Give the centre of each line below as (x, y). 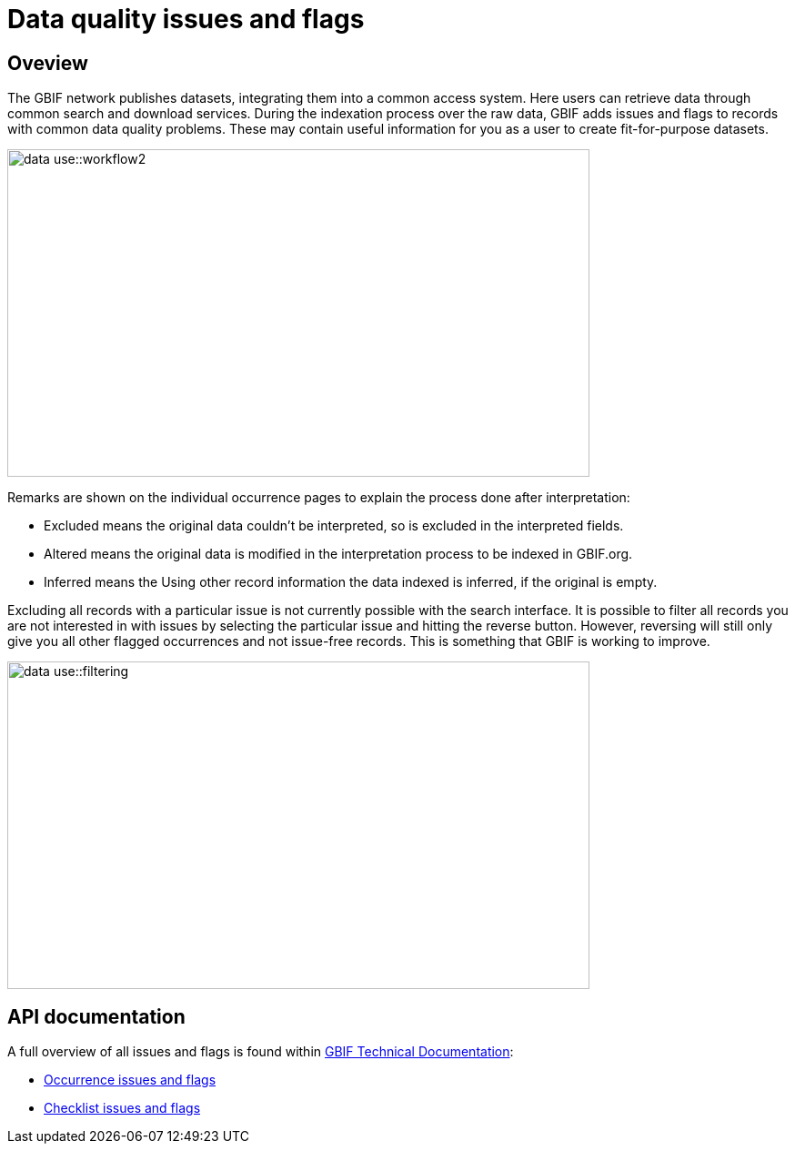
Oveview (48, 63)
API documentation (96, 1016)
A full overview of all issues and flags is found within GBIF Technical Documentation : (261, 1052)
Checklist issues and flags (122, 1108)
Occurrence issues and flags (130, 1080)
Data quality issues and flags (186, 19)
